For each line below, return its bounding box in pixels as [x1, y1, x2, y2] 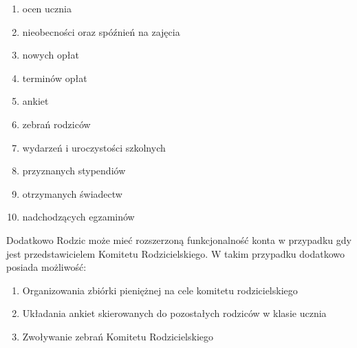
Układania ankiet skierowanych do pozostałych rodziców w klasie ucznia [22, 306, 327, 320]
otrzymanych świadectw [22, 186, 122, 201]
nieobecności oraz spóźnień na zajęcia [22, 24, 180, 39]
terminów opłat [22, 70, 87, 85]
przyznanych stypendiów [22, 163, 126, 178]
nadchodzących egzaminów [22, 209, 135, 224]
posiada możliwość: [6, 260, 87, 274]
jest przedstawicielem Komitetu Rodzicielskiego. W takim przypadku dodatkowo [6, 246, 345, 260]
